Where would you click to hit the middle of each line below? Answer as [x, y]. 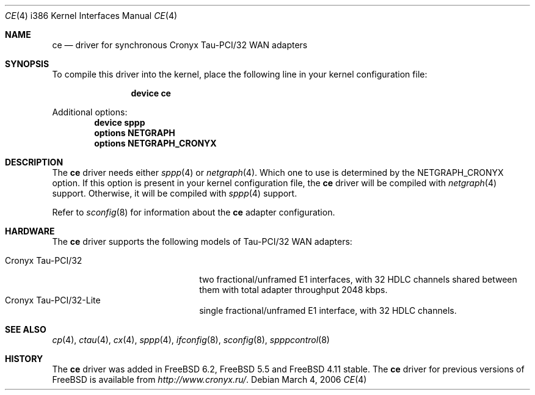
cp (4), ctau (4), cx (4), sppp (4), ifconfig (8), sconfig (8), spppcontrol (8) [191, 340]
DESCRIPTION [34, 162]
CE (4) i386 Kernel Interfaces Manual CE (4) [91, 16]
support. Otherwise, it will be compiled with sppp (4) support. [175, 193]
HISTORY [24, 359]
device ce [151, 93]
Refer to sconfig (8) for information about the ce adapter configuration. [194, 212]
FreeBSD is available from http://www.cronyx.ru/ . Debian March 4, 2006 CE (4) [209, 379]
